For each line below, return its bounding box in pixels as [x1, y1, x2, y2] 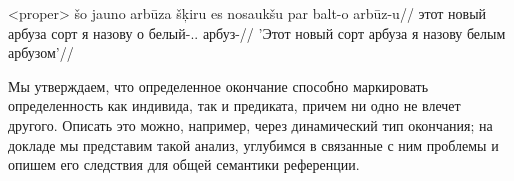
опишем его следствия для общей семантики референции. [8, 154, 360, 175]
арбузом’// [8, 42, 74, 63]
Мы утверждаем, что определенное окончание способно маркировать [8, 75, 429, 96]
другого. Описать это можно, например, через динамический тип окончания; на [8, 114, 493, 135]
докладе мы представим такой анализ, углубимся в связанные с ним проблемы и [8, 134, 499, 155]
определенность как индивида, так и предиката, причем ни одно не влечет [8, 95, 461, 116]
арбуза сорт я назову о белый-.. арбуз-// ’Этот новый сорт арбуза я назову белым [8, 22, 506, 43]
